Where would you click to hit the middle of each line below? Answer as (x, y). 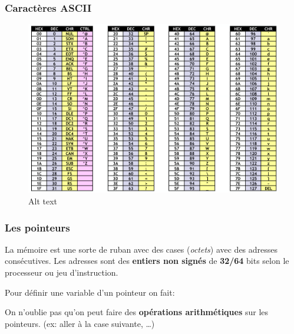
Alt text (43, 201)
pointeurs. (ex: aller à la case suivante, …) (80, 323)
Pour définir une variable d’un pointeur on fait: (90, 292)
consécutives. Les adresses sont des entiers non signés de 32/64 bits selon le (147, 261)
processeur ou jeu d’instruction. (62, 272)
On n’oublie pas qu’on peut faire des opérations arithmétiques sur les (137, 312)
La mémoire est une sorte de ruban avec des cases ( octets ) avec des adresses (141, 249)
